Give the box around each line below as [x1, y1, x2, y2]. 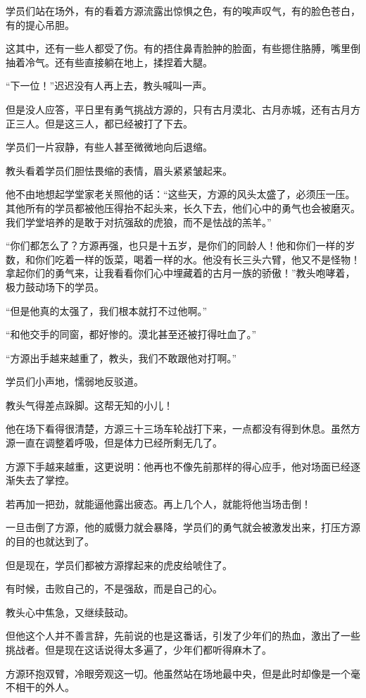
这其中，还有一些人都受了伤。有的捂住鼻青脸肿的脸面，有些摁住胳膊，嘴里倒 [6, 41, 360, 56]
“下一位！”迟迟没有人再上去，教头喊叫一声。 [6, 78, 213, 93]
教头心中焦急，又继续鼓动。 [6, 604, 134, 619]
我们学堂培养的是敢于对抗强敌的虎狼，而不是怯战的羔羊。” [6, 214, 272, 229]
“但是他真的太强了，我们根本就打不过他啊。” [6, 303, 208, 318]
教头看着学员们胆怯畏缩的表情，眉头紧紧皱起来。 [6, 163, 232, 177]
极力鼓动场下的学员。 [6, 279, 104, 294]
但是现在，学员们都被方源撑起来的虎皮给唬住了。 [6, 557, 232, 572]
